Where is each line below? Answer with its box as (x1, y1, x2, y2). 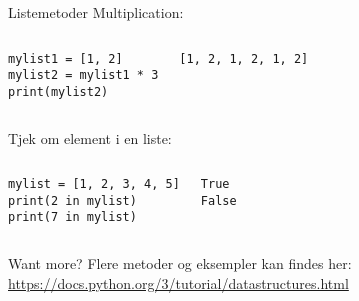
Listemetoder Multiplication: (8, 2, 184, 22)
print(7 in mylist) (8, 210, 137, 225)
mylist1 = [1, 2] (8, 51, 123, 66)
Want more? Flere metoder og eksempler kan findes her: (8, 253, 352, 274)
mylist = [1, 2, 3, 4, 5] (8, 177, 180, 192)
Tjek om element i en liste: (8, 127, 172, 148)
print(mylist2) (8, 84, 109, 99)
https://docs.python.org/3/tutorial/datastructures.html (8, 272, 349, 293)
